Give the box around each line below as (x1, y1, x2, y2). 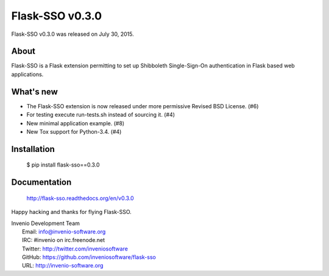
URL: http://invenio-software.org (22, 262, 104, 269)
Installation (11, 143, 55, 154)
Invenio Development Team (11, 219, 80, 227)
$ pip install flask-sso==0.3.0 (26, 161, 100, 168)
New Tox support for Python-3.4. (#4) (26, 128, 122, 135)
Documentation (11, 177, 72, 188)
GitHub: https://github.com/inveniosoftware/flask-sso (22, 254, 157, 261)
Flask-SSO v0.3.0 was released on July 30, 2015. (11, 30, 134, 38)
